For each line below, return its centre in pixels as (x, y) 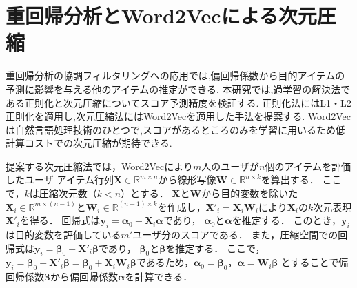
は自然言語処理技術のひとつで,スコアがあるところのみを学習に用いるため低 (175, 129)
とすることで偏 (315, 262)
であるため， (165, 262)
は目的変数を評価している (63, 235)
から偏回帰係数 (84, 277)
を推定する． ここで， (215, 248)
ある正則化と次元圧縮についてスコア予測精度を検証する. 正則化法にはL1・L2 (178, 102)
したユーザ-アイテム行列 (60, 179)
